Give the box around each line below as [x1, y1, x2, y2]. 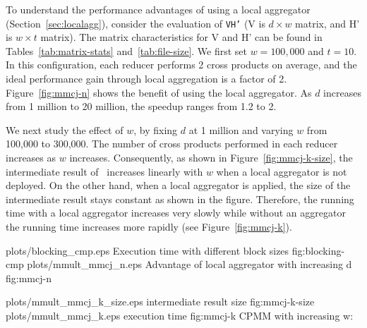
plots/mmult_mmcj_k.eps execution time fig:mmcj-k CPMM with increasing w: [6, 308, 354, 322]
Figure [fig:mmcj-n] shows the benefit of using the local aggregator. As [6, 85, 312, 99]
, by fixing [133, 122, 178, 137]
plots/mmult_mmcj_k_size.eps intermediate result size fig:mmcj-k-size [6, 294, 315, 309]
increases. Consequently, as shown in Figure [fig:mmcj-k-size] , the [69, 150, 353, 164]
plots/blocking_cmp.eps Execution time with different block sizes [6, 243, 289, 257]
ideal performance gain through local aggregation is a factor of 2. [6, 71, 287, 86]
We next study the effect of [6, 122, 124, 137]
